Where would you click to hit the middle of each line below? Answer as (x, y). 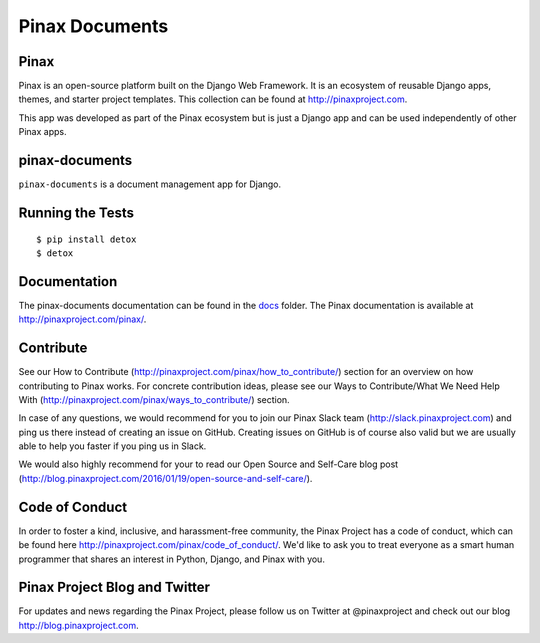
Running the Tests (76, 212)
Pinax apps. (42, 132)
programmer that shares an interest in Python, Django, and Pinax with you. (171, 559)
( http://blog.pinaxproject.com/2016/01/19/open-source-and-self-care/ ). (165, 478)
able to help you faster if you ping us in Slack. (112, 446)
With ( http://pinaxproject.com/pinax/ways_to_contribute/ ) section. (154, 399)
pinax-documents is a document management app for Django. (150, 184)
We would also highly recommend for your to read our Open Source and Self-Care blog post (208, 464)
